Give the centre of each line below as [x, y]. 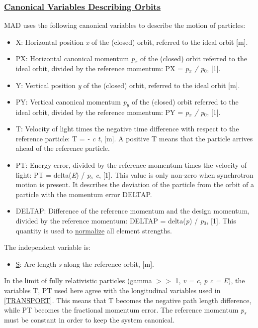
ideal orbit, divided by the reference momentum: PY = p [102, 112]
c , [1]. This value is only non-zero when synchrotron [174, 174]
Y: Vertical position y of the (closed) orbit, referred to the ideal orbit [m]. [128, 85]
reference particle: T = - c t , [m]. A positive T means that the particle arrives [134, 138]
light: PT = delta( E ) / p [53, 174]
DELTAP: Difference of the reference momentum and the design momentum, [132, 211]
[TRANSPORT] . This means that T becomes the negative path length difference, [128, 300]
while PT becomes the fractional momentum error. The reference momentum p [124, 310]
